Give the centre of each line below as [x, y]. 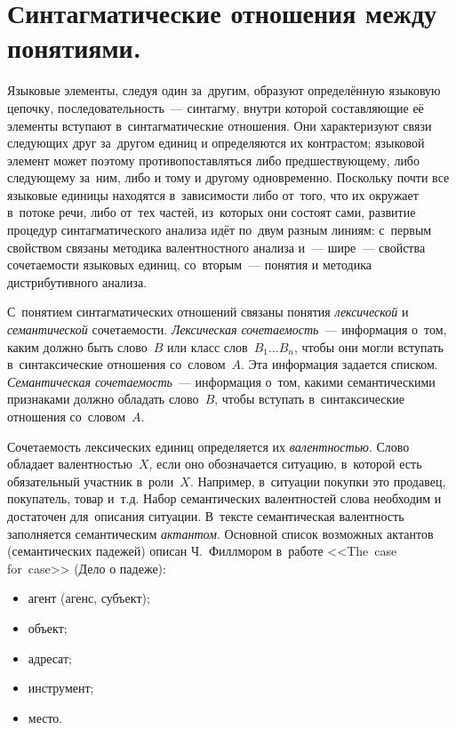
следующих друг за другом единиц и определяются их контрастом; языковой [216, 143]
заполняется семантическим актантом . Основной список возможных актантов [220, 533]
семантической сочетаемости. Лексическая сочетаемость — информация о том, [227, 329]
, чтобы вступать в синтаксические [309, 399]
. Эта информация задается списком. [340, 364]
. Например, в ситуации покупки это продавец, [318, 481]
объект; [48, 627]
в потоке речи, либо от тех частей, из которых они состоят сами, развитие [212, 212]
